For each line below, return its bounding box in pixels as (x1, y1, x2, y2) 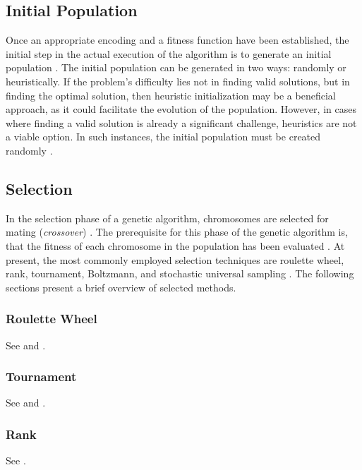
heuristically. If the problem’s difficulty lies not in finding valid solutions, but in (6, 73, 350, 88)
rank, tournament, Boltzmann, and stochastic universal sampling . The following (6, 266, 354, 281)
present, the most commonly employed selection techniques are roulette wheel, (6, 252, 344, 267)
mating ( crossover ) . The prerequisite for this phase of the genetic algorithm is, (6, 224, 348, 239)
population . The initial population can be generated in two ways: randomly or (6, 60, 346, 75)
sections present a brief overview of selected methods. (6, 279, 236, 294)
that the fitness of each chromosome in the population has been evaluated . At (6, 238, 345, 253)
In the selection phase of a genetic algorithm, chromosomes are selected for (6, 210, 329, 225)
